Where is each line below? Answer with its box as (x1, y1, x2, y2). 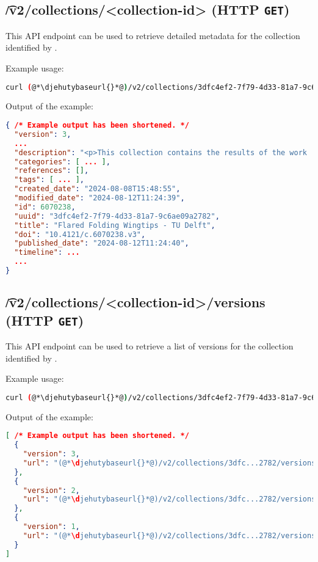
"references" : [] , (14, 166, 89, 175)
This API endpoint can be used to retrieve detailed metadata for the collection (5, 29, 300, 42)
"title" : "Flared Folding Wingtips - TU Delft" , (14, 221, 215, 230)
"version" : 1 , (23, 522, 80, 531)
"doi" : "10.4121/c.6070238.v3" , (14, 230, 146, 239)
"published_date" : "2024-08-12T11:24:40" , (14, 239, 189, 248)
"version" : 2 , (23, 486, 80, 495)
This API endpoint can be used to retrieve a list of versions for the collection (5, 340, 294, 352)
